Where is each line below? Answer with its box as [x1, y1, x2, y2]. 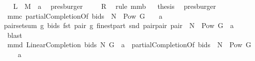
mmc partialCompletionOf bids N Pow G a [7, 10, 163, 21]
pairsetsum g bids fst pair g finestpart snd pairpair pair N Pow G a [4, 20, 234, 30]
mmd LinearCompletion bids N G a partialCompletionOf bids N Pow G [7, 39, 252, 50]
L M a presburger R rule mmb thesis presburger [13, 1, 216, 11]
